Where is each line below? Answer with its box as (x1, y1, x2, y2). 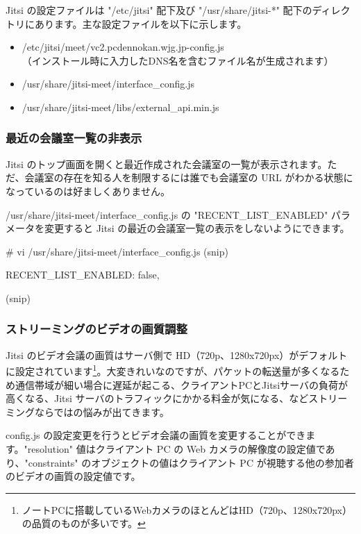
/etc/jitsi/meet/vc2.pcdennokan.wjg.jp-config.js (22, 40, 224, 54)
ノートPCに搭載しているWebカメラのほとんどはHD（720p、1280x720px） (22, 502, 352, 517)
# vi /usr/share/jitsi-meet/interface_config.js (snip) (6, 244, 228, 258)
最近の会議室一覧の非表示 (6, 129, 142, 147)
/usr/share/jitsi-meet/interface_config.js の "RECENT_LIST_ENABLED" (6, 207, 328, 222)
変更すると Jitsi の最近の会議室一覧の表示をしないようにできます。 (44, 221, 350, 235)
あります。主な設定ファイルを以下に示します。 (34, 16, 247, 31)
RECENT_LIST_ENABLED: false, (6, 267, 160, 282)
